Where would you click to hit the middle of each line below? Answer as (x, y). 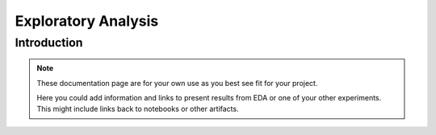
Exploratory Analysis (87, 21)
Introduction (49, 43)
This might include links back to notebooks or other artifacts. (138, 109)
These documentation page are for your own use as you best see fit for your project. (177, 83)
